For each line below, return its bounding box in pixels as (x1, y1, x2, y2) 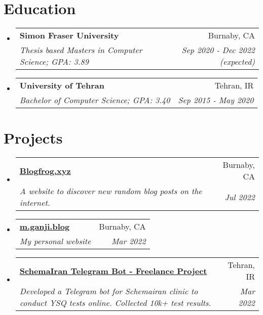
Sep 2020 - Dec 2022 (181, 44, 255, 56)
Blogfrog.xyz (19, 164, 71, 176)
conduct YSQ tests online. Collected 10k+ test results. (19, 297, 211, 309)
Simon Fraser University (19, 29, 119, 41)
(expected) (219, 56, 255, 68)
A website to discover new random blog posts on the (19, 185, 202, 197)
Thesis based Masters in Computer (19, 44, 142, 56)
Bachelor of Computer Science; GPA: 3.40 (19, 94, 170, 106)
